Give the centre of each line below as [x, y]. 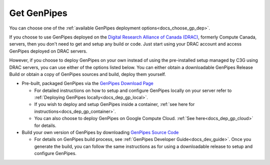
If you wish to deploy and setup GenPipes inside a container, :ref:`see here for [114, 104]
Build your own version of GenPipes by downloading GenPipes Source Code [100, 132]
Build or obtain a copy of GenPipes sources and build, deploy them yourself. [87, 74]
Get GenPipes [38, 13]
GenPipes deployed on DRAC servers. [48, 51]
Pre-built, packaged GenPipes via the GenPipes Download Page [87, 83]
